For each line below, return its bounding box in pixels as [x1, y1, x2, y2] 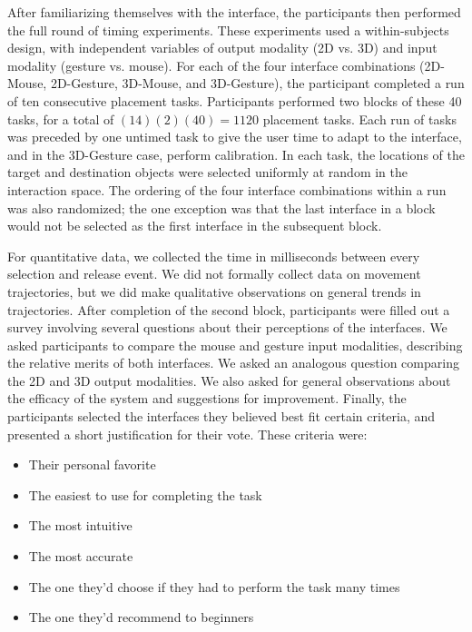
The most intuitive [28, 516, 133, 535]
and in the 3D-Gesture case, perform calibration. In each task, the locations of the [7, 144, 465, 163]
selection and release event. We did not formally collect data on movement [7, 264, 421, 283]
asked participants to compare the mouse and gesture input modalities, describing [7, 335, 463, 354]
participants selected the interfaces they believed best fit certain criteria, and [7, 407, 436, 426]
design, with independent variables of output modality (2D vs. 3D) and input [7, 38, 438, 57]
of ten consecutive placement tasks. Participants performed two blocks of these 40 [7, 91, 462, 110]
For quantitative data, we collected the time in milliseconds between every [7, 246, 420, 265]
